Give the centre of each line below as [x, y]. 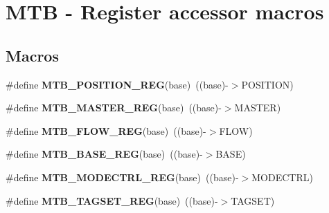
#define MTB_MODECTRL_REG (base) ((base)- [122, 177]
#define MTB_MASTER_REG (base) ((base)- [114, 108]
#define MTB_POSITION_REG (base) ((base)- [117, 84]
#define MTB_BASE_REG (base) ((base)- [104, 154]
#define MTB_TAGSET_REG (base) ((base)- [112, 200]
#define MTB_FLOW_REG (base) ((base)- [106, 130]
